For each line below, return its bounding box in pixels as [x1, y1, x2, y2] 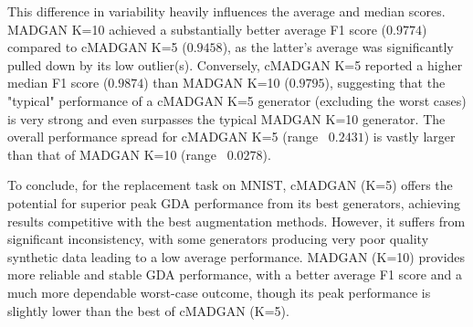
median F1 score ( [7, 73, 109, 92]
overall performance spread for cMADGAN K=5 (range [7, 127, 319, 146]
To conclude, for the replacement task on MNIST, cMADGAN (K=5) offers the [7, 175, 453, 195]
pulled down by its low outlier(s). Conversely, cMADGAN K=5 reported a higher [7, 55, 463, 74]
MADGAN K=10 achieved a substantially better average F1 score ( [7, 19, 386, 38]
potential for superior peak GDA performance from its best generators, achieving [7, 193, 460, 212]
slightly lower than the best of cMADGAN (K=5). [7, 301, 289, 320]
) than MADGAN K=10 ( [143, 73, 289, 92]
